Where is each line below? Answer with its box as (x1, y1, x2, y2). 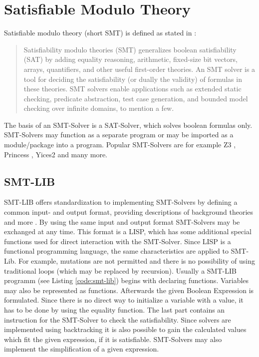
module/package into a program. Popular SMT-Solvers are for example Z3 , (4, 139, 236, 150)
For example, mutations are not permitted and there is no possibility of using (18, 256, 256, 266)
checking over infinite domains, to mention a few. (23, 103, 174, 113)
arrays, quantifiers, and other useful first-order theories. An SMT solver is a (23, 63, 256, 74)
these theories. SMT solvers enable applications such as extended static (23, 83, 242, 94)
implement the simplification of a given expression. (4, 344, 159, 354)
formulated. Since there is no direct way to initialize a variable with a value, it (4, 295, 244, 305)
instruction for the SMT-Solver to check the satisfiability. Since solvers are (4, 314, 231, 325)
